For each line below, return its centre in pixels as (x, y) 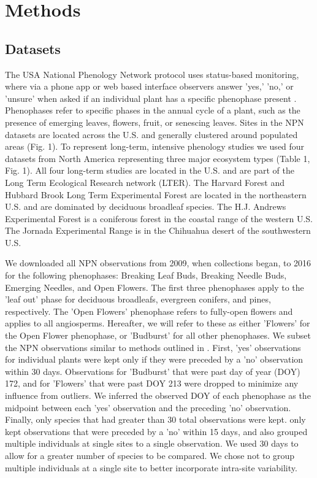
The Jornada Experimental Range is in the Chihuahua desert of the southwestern (158, 230)
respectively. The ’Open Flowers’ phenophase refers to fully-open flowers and (149, 311)
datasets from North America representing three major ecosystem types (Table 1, (158, 158)
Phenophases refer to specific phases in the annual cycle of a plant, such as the (153, 110)
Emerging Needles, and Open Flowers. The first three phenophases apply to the (155, 287)
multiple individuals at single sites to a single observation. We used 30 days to (152, 443)
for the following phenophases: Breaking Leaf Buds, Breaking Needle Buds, (146, 275)
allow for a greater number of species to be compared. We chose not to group (150, 455)
